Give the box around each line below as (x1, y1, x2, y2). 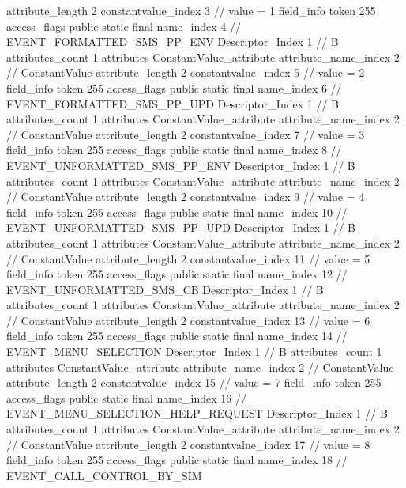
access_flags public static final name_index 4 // (6, 17, 242, 34)
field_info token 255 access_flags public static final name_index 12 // (6, 266, 348, 282)
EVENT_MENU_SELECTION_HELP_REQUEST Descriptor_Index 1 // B (6, 405, 388, 422)
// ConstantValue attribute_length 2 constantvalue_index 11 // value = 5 (6, 250, 370, 267)
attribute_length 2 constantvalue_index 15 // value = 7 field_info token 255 (6, 374, 382, 391)
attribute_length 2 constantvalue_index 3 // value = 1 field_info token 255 (6, 2, 376, 18)
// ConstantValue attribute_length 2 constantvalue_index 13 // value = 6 (6, 312, 370, 328)
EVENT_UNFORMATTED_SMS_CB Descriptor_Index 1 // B (6, 281, 324, 297)
